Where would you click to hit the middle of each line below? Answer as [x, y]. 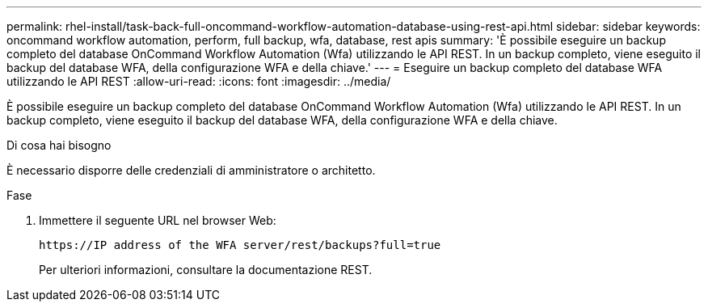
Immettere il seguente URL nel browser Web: [158, 220]
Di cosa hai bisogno [59, 145]
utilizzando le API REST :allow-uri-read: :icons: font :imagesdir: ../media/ [199, 81]
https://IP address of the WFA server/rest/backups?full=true [240, 245]
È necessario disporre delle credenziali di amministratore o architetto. [191, 170]
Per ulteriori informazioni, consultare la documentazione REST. [206, 270]
